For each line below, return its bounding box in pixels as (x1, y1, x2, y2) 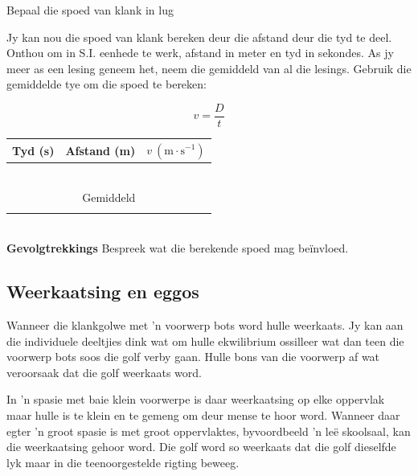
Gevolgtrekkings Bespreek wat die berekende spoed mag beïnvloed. (6, 240, 349, 256)
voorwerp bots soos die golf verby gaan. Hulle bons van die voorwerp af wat (6, 348, 380, 365)
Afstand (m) (65, 142, 136, 158)
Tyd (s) (12, 142, 55, 158)
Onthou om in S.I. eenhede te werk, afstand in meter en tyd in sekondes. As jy (6, 44, 394, 61)
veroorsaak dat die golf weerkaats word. (6, 363, 202, 380)
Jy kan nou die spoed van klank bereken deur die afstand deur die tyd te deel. (6, 28, 392, 45)
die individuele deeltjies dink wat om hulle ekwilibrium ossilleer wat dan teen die (6, 332, 404, 349)
